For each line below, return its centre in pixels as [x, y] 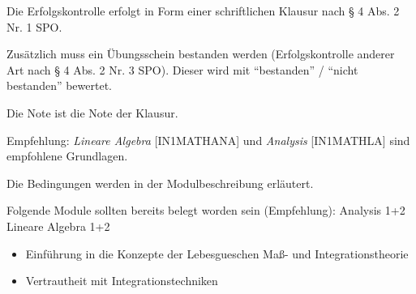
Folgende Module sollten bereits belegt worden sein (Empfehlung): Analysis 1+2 [206, 210]
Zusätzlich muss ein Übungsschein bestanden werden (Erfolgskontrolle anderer [201, 54]
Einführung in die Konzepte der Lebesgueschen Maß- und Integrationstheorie [217, 253]
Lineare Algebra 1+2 [58, 226]
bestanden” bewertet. [60, 85]
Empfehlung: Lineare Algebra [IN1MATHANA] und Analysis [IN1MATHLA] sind [208, 140]
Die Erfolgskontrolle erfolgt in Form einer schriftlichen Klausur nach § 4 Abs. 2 [203, 11]
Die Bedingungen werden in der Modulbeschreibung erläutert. [160, 183]
